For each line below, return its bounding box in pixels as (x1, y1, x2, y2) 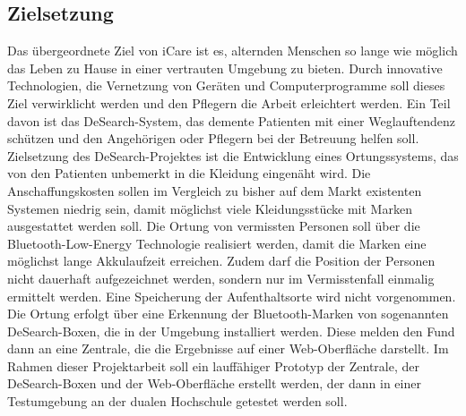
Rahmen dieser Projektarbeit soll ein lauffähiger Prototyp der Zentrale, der (7, 356, 419, 375)
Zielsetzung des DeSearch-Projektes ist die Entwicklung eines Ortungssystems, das (7, 146, 459, 165)
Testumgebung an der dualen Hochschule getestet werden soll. (7, 392, 348, 411)
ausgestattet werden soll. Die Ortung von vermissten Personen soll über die (7, 216, 420, 235)
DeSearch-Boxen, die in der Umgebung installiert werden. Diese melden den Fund (7, 321, 455, 340)
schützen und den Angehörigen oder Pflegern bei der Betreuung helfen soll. (7, 129, 419, 148)
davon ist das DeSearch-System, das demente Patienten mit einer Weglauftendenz (7, 111, 456, 130)
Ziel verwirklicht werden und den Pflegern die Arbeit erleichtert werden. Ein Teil (7, 93, 451, 112)
